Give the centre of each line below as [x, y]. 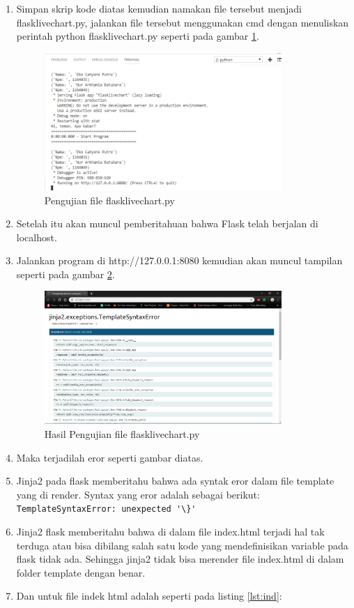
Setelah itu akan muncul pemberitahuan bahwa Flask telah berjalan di [167, 223]
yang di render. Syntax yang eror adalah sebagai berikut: [138, 494]
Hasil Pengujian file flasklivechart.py [122, 434]
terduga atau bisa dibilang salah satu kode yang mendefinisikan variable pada [182, 545]
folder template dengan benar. [81, 572]
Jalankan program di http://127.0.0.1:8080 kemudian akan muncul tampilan [179, 260]
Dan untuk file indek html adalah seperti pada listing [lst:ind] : [149, 596]
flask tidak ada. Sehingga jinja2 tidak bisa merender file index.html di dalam [180, 559]
